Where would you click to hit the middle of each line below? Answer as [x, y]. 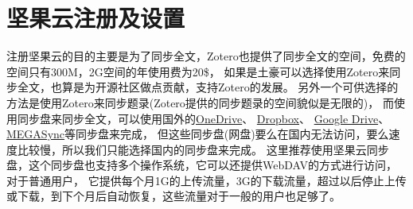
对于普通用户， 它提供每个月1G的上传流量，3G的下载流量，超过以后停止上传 [206, 180]
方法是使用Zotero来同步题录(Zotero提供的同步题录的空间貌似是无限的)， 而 [200, 102]
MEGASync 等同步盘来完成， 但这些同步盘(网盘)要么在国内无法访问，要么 [198, 134]
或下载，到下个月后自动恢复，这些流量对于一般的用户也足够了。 [173, 196]
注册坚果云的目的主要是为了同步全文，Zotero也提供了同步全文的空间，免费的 [206, 56]
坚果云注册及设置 [96, 18]
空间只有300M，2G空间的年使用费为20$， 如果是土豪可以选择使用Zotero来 [198, 71]
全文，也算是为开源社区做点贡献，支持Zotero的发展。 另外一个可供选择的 [208, 87]
